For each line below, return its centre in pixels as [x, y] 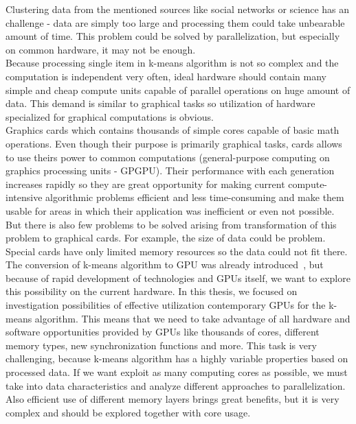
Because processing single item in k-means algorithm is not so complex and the [172, 63]
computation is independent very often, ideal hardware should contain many [166, 76]
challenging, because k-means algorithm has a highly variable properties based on [177, 358]
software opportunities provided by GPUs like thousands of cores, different [163, 332]
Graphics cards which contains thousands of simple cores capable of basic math [173, 130]
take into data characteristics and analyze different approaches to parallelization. [176, 385]
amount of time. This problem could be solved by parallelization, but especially [173, 36]
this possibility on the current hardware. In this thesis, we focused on [152, 291]
